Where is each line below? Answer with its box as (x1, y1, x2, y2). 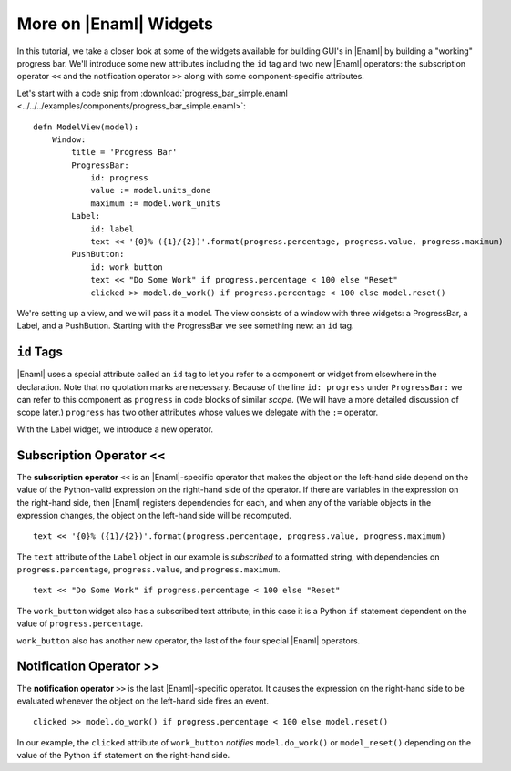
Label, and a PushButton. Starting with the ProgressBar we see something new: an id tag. (16, 320, 354, 332)
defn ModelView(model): (33, 121, 139, 132)
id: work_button (90, 262, 163, 272)
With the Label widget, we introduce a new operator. (16, 424, 214, 435)
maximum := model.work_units (90, 198, 220, 209)
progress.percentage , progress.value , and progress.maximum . (16, 564, 281, 575)
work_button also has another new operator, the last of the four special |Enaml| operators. (16, 634, 361, 646)
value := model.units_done (90, 185, 211, 196)
